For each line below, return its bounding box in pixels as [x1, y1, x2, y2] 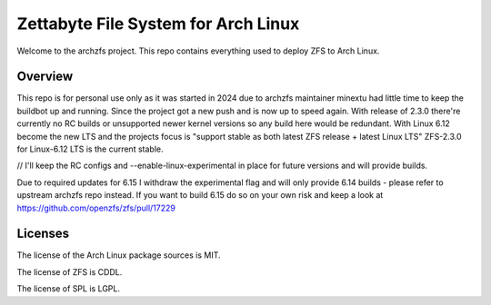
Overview [16, 69, 74, 84]
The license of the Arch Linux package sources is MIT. [16, 250, 222, 261]
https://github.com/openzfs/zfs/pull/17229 [16, 202, 176, 213]
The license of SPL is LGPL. [16, 283, 120, 294]
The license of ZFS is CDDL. [16, 266, 123, 277]
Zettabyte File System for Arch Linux [16, 14, 300, 34]
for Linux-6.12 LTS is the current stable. [16, 143, 164, 154]
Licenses [16, 226, 70, 241]
